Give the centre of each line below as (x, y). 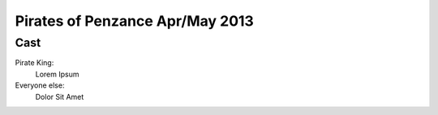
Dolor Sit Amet (60, 97)
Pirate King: (34, 63)
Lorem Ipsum (57, 74)
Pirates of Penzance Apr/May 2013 (135, 21)
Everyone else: (40, 85)
